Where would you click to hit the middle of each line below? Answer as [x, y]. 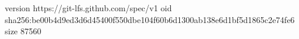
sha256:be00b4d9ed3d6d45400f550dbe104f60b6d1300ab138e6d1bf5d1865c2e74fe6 [150, 19]
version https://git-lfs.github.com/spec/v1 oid [88, 8]
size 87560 [23, 31]
